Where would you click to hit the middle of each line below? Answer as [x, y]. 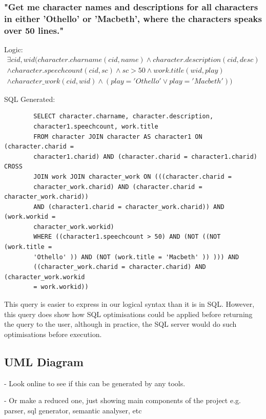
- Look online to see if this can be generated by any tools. [95, 383]
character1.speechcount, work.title [96, 126]
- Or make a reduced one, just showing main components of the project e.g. [122, 400]
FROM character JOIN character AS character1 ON [118, 137]
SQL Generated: [30, 99]
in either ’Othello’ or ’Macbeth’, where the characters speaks [133, 18]
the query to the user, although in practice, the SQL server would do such [120, 324]
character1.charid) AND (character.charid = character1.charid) [145, 156]
